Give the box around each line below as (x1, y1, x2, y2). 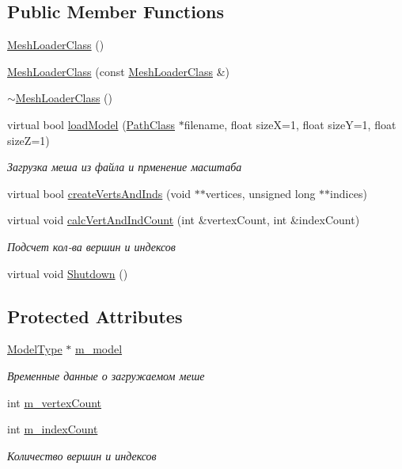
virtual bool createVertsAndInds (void (7, 185, 192, 201)
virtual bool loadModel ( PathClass (7, 116, 176, 132)
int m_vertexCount (7, 394, 102, 410)
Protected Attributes (7, 303, 183, 328)
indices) (330, 185, 367, 201)
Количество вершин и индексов (7, 447, 157, 463)
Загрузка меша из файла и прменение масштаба (7, 158, 242, 175)
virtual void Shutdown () (7, 265, 128, 281)
